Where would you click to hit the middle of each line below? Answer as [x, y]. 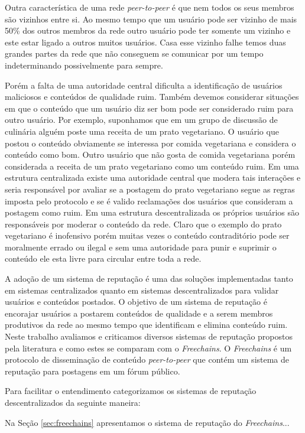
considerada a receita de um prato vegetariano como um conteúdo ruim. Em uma [152, 166]
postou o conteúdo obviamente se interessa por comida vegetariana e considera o [150, 143]
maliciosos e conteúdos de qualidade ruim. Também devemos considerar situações [152, 97]
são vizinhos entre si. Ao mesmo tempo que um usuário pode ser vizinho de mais [151, 19]
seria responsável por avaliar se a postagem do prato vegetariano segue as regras [150, 189]
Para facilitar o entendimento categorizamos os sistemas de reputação [131, 391]
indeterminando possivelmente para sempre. [84, 65]
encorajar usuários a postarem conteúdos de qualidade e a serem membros [139, 313]
